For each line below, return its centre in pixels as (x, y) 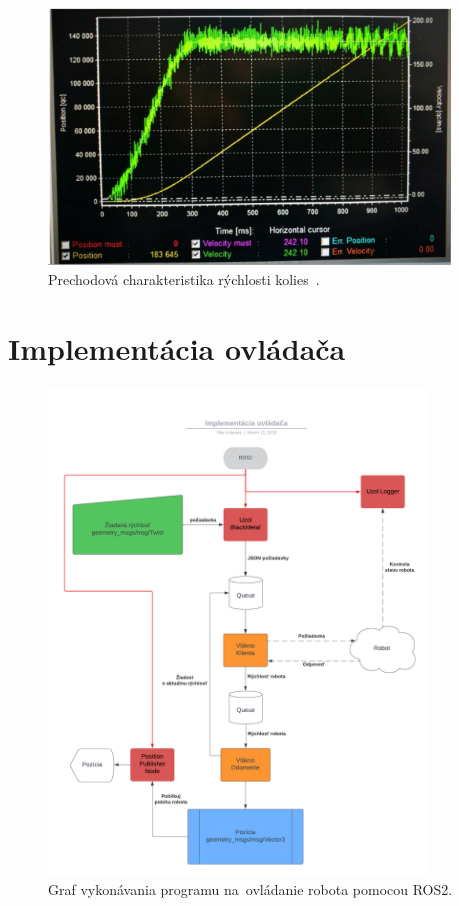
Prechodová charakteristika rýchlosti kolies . (184, 278)
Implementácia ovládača (177, 347)
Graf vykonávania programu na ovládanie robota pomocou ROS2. (250, 888)
